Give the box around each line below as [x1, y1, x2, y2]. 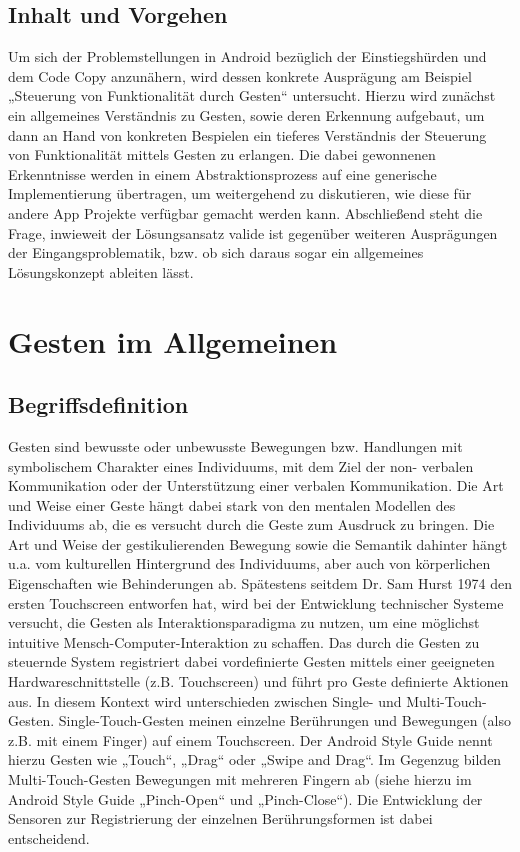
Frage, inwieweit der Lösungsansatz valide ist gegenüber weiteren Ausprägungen [8, 222, 498, 243]
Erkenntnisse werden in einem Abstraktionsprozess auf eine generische [8, 163, 437, 184]
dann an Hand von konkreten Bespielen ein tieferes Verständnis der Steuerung [8, 124, 487, 145]
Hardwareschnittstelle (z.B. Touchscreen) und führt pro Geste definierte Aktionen [8, 671, 509, 692]
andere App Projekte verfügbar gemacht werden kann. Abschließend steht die [8, 202, 483, 223]
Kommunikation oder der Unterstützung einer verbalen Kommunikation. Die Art [8, 475, 504, 496]
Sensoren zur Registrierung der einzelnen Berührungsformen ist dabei [8, 808, 433, 829]
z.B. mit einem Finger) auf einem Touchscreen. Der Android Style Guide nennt [8, 729, 493, 750]
